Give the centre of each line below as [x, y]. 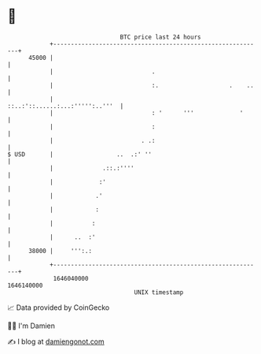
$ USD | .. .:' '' [80, 154]
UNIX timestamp [159, 292]
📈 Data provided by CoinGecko [59, 307]
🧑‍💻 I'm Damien [31, 326]
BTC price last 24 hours [160, 37]
